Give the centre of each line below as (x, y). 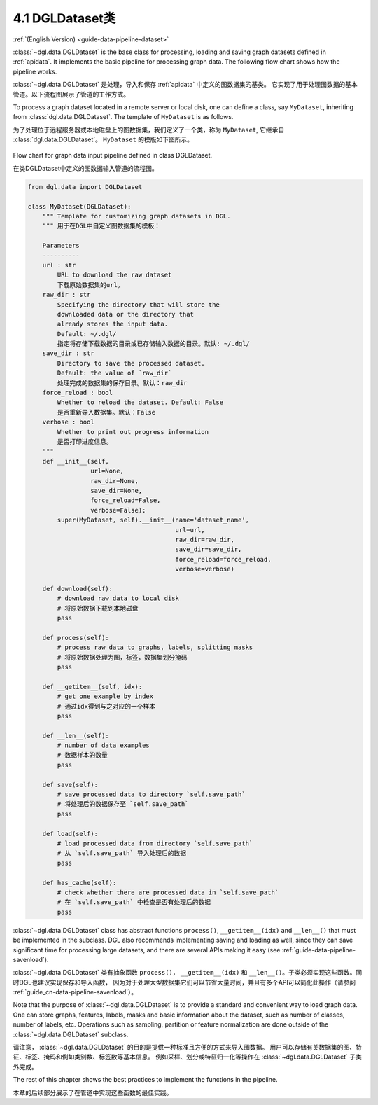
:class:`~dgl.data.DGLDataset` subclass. (71, 1034)
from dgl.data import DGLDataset (85, 187)
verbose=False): (118, 510)
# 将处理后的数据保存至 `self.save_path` (123, 804)
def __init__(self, (76, 461)
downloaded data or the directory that (125, 314)
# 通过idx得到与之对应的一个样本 (106, 706)
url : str (59, 265)
